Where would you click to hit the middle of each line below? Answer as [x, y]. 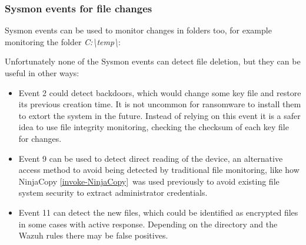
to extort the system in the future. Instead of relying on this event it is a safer [159, 115]
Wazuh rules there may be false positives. [93, 235]
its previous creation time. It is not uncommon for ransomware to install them [160, 104]
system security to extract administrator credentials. [113, 193]
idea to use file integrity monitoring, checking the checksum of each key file [154, 127]
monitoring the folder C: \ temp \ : [63, 41]
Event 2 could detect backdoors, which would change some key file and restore [160, 92]
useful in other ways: [42, 73]
